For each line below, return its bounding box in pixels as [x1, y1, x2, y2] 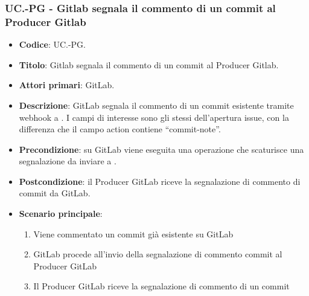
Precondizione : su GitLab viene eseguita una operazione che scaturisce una [19, 143, 304, 155]
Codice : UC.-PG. [19, 38, 86, 51]
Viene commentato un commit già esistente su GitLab [33, 227, 234, 240]
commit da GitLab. [19, 187, 91, 199]
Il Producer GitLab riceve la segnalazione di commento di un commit [33, 280, 290, 292]
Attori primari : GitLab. [19, 79, 115, 91]
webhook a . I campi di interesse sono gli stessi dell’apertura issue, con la [19, 111, 289, 123]
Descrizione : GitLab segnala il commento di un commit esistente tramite [19, 98, 294, 111]
